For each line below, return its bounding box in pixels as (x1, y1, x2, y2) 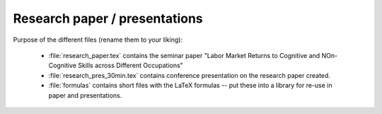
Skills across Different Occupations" (78, 61, 183, 70)
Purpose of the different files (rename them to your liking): (13, 35, 183, 44)
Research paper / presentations (13, 11, 203, 26)
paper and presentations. (48, 91, 122, 99)
